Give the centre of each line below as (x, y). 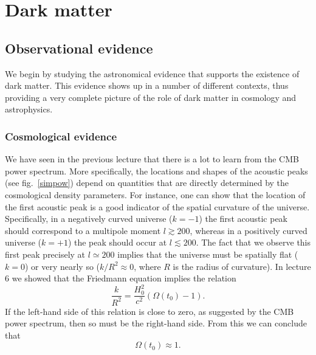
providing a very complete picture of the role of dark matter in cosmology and (151, 97)
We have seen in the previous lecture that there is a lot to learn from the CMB (152, 159)
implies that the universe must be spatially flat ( (208, 254)
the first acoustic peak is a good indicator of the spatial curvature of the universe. (157, 206)
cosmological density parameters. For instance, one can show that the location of (155, 194)
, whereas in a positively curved (249, 230)
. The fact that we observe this (253, 242)
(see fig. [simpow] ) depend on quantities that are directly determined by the (147, 183)
